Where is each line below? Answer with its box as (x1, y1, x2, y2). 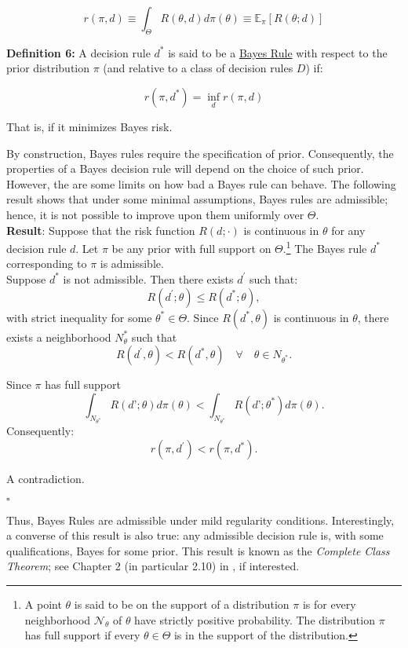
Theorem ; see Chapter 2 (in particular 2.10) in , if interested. (6, 558, 300, 574)
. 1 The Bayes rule (282, 238, 367, 256)
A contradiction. (6, 470, 85, 487)
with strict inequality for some (6, 309, 152, 325)
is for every (302, 596, 356, 613)
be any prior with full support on (111, 240, 271, 256)
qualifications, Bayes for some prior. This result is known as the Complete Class (6, 542, 390, 558)
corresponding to (6, 255, 87, 272)
